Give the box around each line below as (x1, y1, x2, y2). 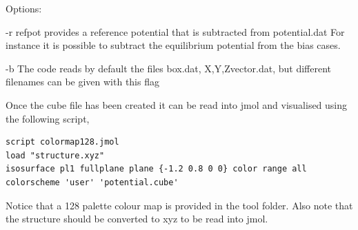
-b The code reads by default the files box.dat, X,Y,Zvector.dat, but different (6, 61, 332, 75)
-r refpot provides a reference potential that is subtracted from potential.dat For (6, 24, 345, 39)
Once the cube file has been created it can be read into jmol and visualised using (6, 97, 348, 112)
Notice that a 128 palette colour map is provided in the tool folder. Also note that (6, 198, 353, 212)
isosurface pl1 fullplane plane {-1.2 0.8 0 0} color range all (6, 164, 307, 174)
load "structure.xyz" (6, 150, 105, 160)
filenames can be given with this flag (6, 74, 159, 89)
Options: (6, 1, 42, 15)
